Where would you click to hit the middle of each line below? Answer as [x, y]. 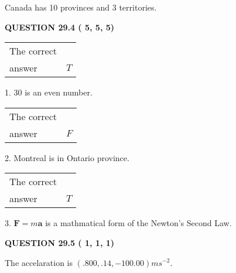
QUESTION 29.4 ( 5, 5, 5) [60, 27]
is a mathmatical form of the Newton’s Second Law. [138, 223]
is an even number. [59, 92]
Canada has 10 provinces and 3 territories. [81, 7]
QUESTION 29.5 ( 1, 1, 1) [60, 242]
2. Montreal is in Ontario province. [67, 157]
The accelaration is [39, 262]
